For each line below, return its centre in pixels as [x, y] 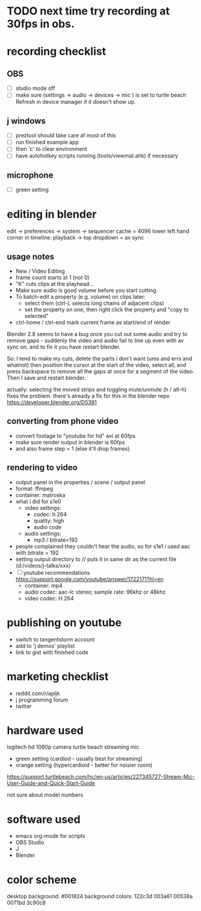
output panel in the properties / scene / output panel [80, 482]
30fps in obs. [41, 24]
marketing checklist [58, 676]
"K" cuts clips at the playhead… [54, 284]
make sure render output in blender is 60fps [70, 442]
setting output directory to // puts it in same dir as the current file [96, 559]
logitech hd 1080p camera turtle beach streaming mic [73, 747]
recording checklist [57, 52]
